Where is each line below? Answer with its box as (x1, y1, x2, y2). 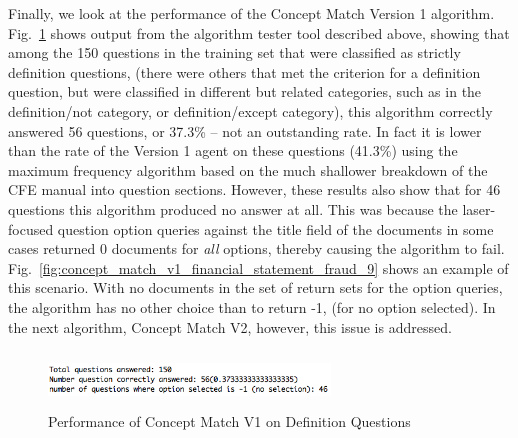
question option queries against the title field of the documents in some (57, 218, 494, 239)
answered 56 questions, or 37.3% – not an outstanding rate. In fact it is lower (8, 120, 482, 141)
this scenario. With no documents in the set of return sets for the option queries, (8, 277, 503, 298)
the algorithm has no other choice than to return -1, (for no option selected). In (8, 296, 496, 317)
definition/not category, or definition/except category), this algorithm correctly (8, 100, 493, 121)
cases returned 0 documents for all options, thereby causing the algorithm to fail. (8, 238, 505, 259)
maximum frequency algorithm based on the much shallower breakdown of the (8, 159, 488, 180)
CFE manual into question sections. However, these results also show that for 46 (8, 179, 501, 200)
